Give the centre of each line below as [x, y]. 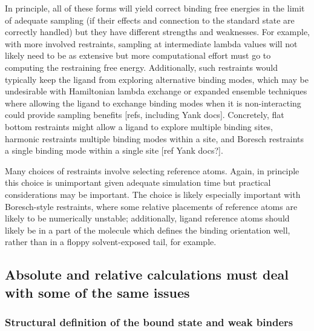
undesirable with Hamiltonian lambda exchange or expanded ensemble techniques [156, 91]
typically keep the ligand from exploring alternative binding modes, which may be [157, 79]
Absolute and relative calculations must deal [147, 274]
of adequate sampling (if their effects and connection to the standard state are [150, 20]
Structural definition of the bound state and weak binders [149, 322]
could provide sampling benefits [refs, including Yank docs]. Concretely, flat [145, 115]
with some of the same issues [97, 292]
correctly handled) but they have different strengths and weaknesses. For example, [157, 32]
